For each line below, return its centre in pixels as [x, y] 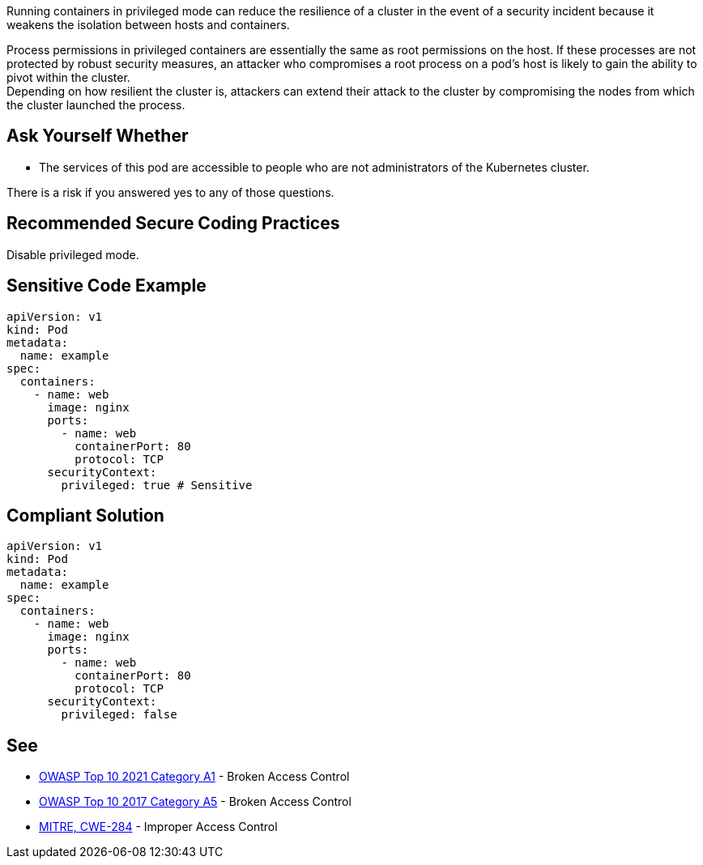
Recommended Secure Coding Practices [173, 224]
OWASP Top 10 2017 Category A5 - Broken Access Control [195, 802]
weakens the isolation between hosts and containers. [148, 25]
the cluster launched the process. [96, 105]
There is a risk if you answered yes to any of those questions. [170, 192]
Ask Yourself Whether [98, 136]
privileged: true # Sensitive [157, 485]
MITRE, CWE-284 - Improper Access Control [158, 827]
